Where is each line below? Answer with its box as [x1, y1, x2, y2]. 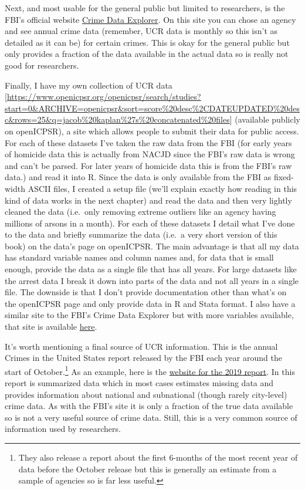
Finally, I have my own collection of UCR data [5, 79, 172, 91]
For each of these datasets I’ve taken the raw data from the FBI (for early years [5, 136, 292, 148]
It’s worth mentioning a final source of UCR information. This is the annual [5, 340, 278, 352]
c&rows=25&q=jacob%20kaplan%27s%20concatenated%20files [5, 113, 230, 126]
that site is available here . [5, 320, 97, 333]
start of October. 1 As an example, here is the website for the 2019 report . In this [5, 363, 295, 377]
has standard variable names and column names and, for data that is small [5, 251, 274, 263]
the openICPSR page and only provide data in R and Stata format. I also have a [5, 297, 296, 309]
